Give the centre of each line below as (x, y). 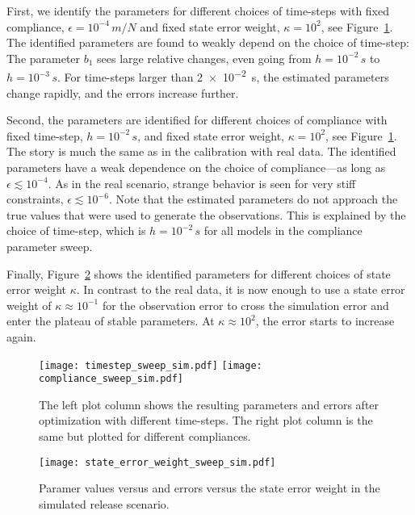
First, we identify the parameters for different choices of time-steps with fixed (198, 10)
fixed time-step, (45, 135)
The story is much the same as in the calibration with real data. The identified (201, 151)
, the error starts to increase (325, 321)
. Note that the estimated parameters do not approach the (253, 199)
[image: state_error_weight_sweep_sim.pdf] (157, 462)
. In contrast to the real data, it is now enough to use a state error (241, 289)
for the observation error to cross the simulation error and (245, 305)
